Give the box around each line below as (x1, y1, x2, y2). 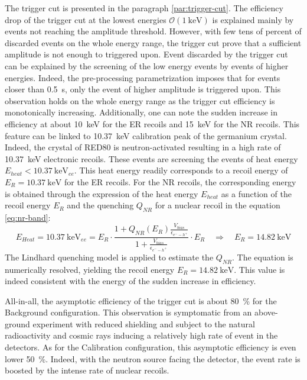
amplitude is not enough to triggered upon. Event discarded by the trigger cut (5, 48, 288, 60)
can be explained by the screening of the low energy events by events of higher (5, 59, 289, 72)
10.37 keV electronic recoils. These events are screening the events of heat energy (5, 152, 298, 165)
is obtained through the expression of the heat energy (5, 187, 198, 199)
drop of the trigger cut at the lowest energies (5, 13, 166, 25)
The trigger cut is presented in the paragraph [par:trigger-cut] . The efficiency (5, 2, 283, 14)
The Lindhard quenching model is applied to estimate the (5, 250, 214, 263)
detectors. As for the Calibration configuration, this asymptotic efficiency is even (5, 341, 296, 353)
